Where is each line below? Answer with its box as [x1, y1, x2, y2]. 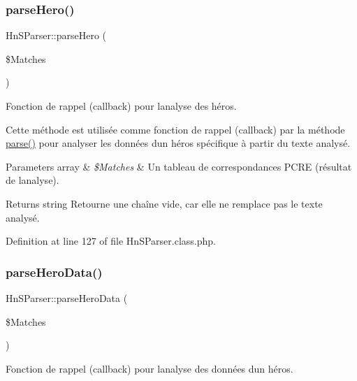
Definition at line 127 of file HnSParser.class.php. [6, 233, 216, 248]
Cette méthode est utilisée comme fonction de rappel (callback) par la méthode [6, 122, 345, 136]
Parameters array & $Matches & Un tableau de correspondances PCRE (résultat [6, 159, 352, 173]
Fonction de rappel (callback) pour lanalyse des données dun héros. [6, 361, 293, 375]
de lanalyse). [6, 173, 59, 187]
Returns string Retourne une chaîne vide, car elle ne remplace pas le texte [6, 196, 323, 210]
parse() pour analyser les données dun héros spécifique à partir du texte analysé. [6, 136, 351, 150]
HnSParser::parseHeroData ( [6, 290, 128, 305]
